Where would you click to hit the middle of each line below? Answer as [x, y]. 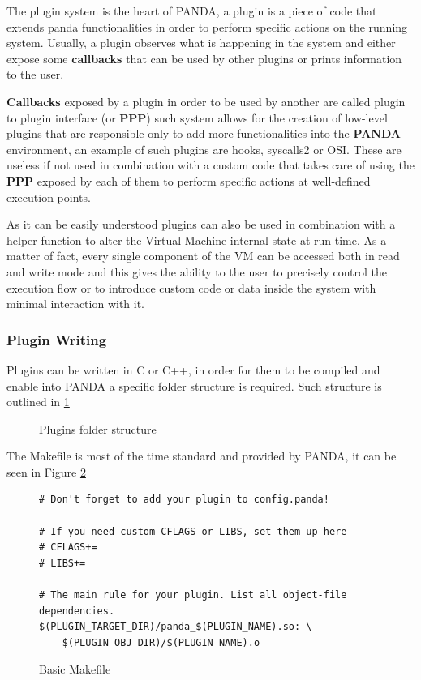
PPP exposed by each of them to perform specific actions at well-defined [189, 180]
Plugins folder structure [98, 428]
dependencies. [77, 611]
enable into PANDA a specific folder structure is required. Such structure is [194, 385]
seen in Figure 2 [46, 471]
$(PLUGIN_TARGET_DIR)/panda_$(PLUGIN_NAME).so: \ [176, 627]
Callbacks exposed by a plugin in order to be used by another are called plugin [206, 101]
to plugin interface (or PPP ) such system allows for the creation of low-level [197, 117]
